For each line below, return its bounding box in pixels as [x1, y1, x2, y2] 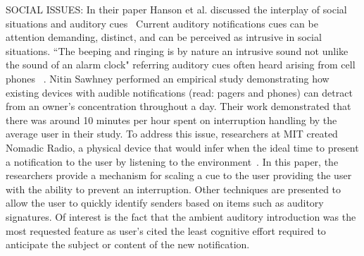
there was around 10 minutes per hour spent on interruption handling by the [6, 112, 337, 127]
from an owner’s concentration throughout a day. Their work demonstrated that [6, 99, 351, 114]
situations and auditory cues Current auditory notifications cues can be [6, 16, 318, 30]
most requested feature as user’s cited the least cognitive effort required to [6, 223, 326, 238]
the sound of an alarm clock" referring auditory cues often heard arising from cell [6, 57, 356, 72]
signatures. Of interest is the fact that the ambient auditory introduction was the [6, 209, 356, 224]
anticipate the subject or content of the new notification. [6, 237, 250, 252]
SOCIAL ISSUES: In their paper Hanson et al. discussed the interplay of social [6, 2, 347, 16]
